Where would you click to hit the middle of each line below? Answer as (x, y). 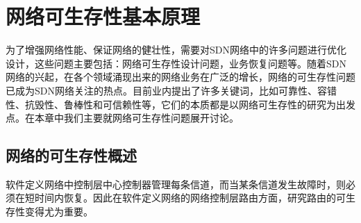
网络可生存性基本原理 (103, 16)
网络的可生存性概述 (71, 155)
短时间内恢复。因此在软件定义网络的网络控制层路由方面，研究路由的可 (185, 198)
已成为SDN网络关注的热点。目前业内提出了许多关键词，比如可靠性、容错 (171, 90)
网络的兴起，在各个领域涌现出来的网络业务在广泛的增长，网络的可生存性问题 (180, 77)
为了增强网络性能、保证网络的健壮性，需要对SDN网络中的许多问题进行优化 (176, 50)
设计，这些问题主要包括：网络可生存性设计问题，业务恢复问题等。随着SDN (176, 63)
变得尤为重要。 (59, 212)
